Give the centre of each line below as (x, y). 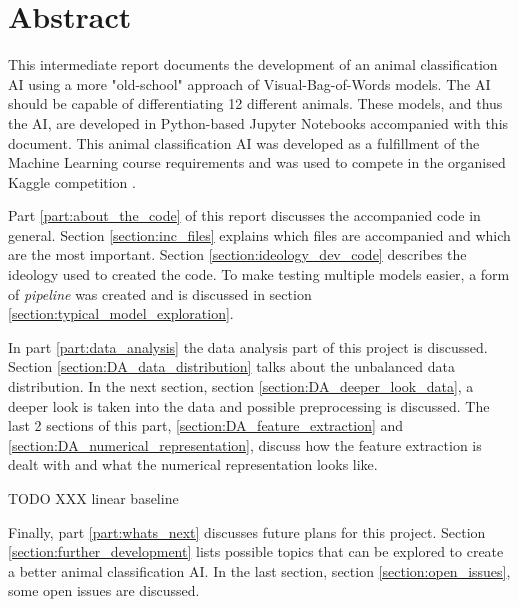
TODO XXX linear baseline (93, 498)
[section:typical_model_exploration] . (121, 313)
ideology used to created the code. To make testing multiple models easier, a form (259, 274)
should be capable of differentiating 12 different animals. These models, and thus (255, 103)
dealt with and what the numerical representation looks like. (193, 464)
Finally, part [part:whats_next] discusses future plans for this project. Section (247, 531)
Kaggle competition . (72, 181)
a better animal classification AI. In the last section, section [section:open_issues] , (259, 570)
